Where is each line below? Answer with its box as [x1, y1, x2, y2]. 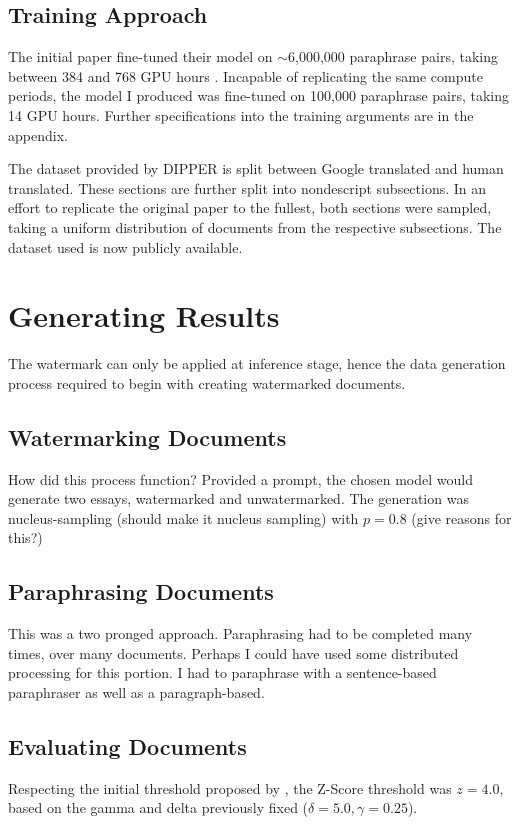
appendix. [8, 124, 68, 145]
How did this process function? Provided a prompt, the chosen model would [8, 468, 473, 489]
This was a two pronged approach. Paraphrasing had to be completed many [8, 623, 473, 644]
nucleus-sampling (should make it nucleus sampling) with [8, 507, 359, 528]
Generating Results [8, 295, 280, 336]
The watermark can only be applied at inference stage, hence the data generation [8, 353, 506, 374]
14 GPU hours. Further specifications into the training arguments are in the [8, 104, 474, 125]
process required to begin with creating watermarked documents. [8, 372, 406, 393]
